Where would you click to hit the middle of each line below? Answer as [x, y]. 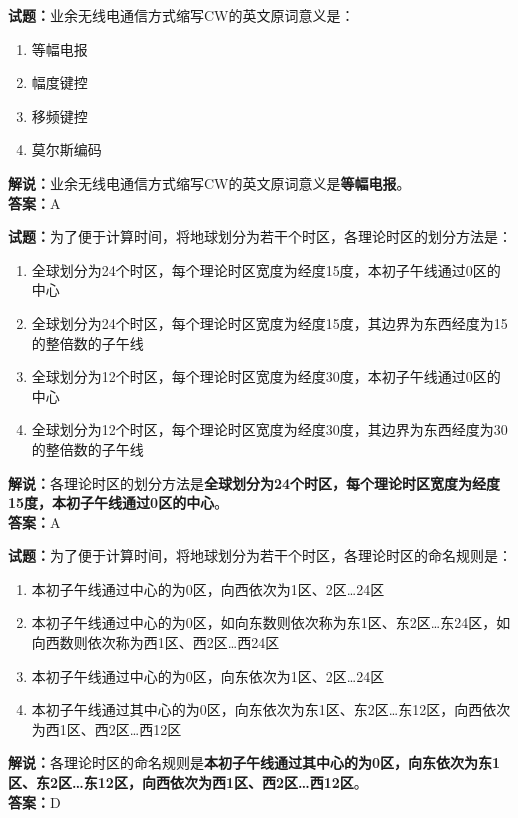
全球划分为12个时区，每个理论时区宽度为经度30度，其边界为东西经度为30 [269, 429]
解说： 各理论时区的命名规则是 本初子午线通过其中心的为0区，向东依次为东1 [254, 762]
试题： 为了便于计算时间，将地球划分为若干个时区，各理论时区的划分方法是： [260, 236]
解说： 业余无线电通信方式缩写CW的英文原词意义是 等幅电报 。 [209, 182]
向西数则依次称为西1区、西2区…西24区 [155, 642]
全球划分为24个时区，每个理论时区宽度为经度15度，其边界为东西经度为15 [269, 322]
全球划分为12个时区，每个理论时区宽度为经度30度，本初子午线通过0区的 [266, 376]
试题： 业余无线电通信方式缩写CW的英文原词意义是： [181, 15]
